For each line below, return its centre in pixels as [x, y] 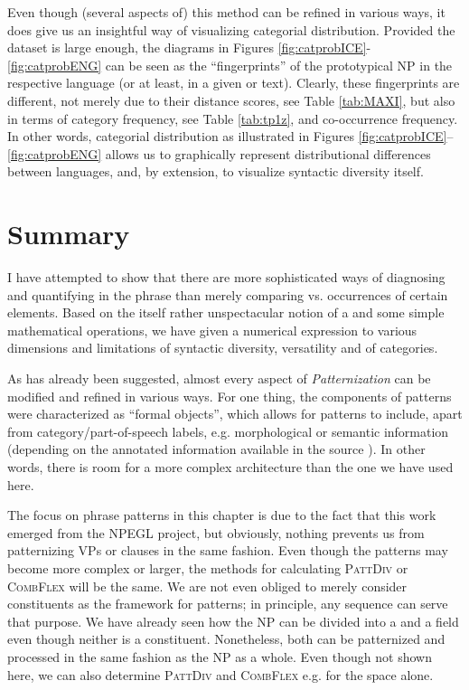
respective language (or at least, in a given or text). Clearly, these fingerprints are [234, 83]
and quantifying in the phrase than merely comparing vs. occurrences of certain [228, 294]
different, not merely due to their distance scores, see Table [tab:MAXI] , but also [231, 100]
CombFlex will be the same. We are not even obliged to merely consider [207, 586]
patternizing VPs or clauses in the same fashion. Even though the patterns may [228, 550]
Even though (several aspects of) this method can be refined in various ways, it [226, 12]
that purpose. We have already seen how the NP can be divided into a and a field [233, 621]
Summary [69, 234]
